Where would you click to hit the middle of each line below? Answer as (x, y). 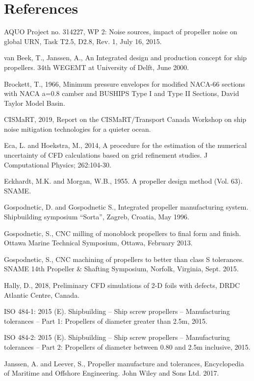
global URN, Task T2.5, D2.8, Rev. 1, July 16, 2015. (83, 41)
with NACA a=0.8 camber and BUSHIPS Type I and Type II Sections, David (122, 93)
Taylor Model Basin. (35, 103)
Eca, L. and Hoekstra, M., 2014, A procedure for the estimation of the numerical (126, 145)
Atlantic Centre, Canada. (42, 295)
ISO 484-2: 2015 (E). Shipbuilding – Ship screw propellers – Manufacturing (117, 337)
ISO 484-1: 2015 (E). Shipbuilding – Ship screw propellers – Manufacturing (117, 311)
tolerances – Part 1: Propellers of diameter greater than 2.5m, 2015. (106, 321)
